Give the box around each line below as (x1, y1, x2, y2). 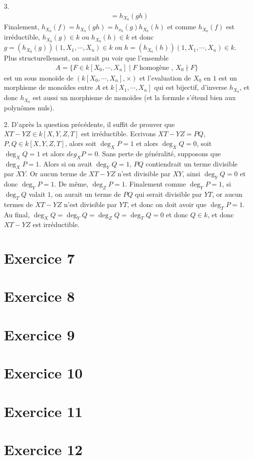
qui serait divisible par (135, 188, 202, 199)
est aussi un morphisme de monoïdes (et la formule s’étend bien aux (33, 92, 236, 103)
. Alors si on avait (39, 158, 92, 168)
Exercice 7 (4, 248, 75, 268)
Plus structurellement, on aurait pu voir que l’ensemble (4, 53, 169, 63)
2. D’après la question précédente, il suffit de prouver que (4, 119, 175, 129)
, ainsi (182, 168, 200, 179)
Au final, (4, 209, 30, 219)
